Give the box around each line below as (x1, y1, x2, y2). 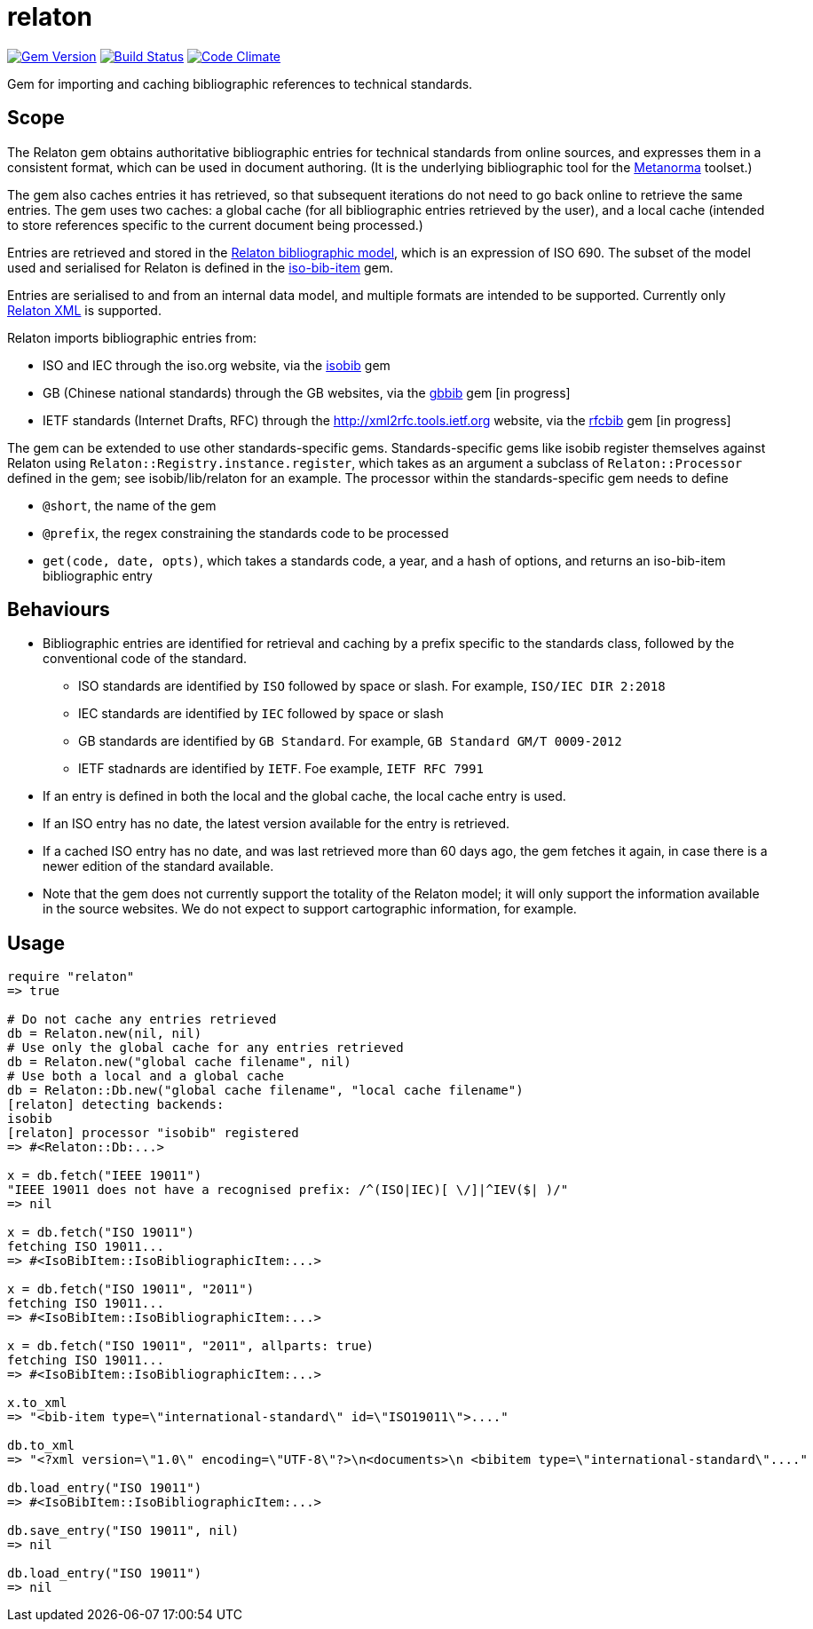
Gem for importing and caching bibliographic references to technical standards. (7, 75, 473, 91)
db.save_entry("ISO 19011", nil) (7, 1523, 240, 1538)
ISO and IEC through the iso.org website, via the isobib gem (43, 357, 391, 373)
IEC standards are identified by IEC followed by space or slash (78, 706, 444, 722)
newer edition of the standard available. (43, 858, 274, 874)
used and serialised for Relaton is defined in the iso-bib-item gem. (7, 259, 394, 275)
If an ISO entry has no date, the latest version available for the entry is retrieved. (43, 816, 510, 832)
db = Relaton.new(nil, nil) (7, 1026, 202, 1041)
